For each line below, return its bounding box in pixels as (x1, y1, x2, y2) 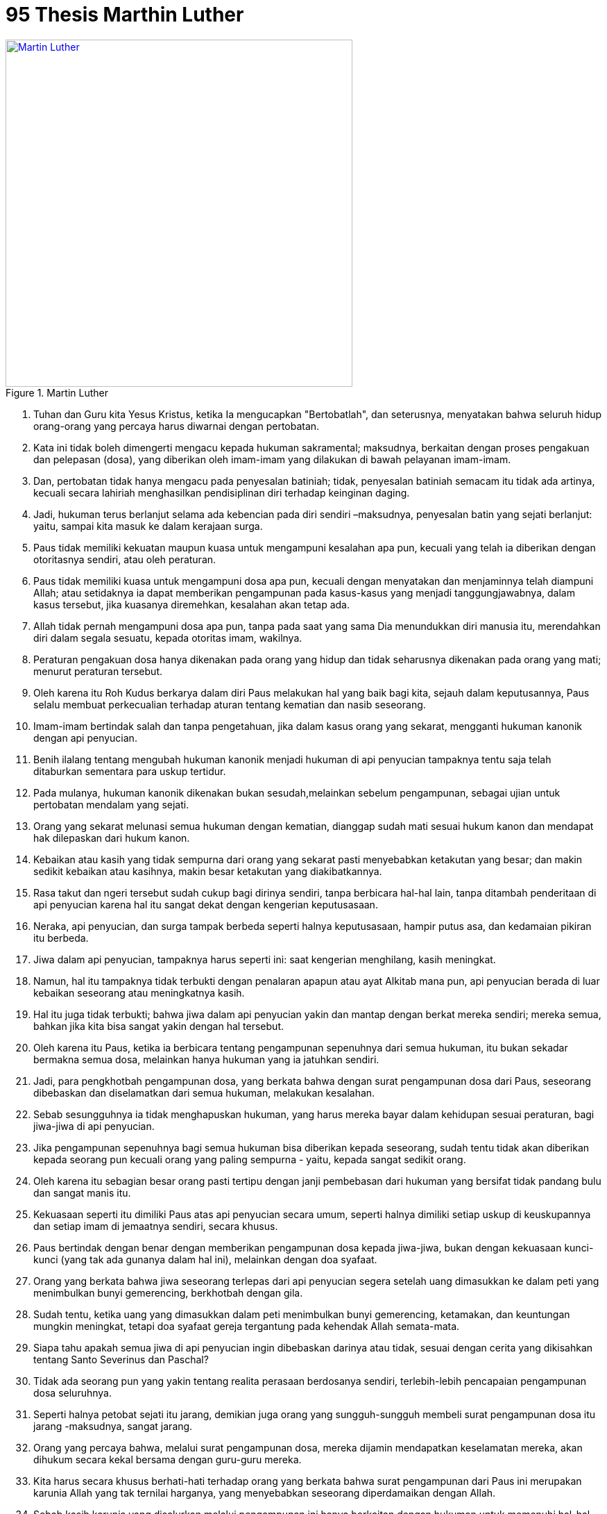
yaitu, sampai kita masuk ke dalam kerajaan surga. (33, 519, 263, 532)
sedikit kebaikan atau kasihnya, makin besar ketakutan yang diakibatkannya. (33, 865, 382, 877)
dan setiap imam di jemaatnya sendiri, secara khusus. (33, 1220, 278, 1232)
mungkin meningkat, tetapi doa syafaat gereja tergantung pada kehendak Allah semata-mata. (33, 1320, 460, 1332)
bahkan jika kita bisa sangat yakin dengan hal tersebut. (33, 1020, 284, 1032)
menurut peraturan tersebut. (33, 665, 162, 677)
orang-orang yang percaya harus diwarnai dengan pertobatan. (33, 419, 320, 432)
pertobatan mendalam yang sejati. (33, 798, 189, 810)
